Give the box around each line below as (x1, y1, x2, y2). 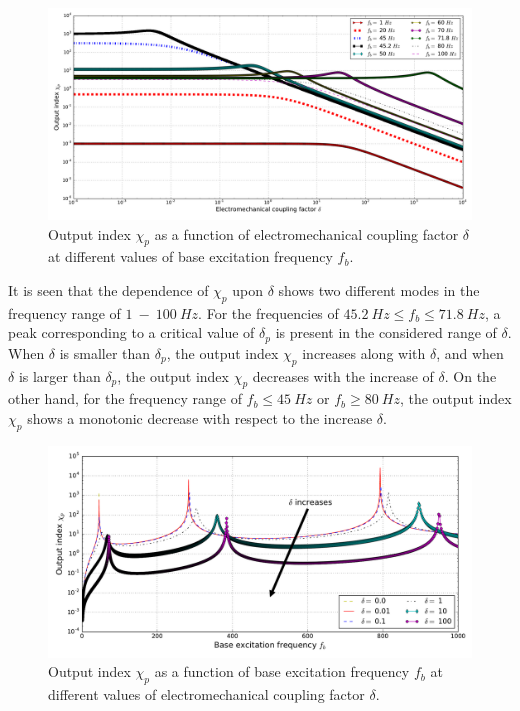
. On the (444, 365, 497, 386)
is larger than (18, 365, 101, 386)
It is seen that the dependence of (8, 279, 209, 300)
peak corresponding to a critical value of (8, 322, 255, 343)
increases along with (302, 342, 426, 363)
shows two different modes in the (278, 279, 480, 300)
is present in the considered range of (275, 322, 497, 343)
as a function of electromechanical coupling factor (154, 223, 459, 244)
